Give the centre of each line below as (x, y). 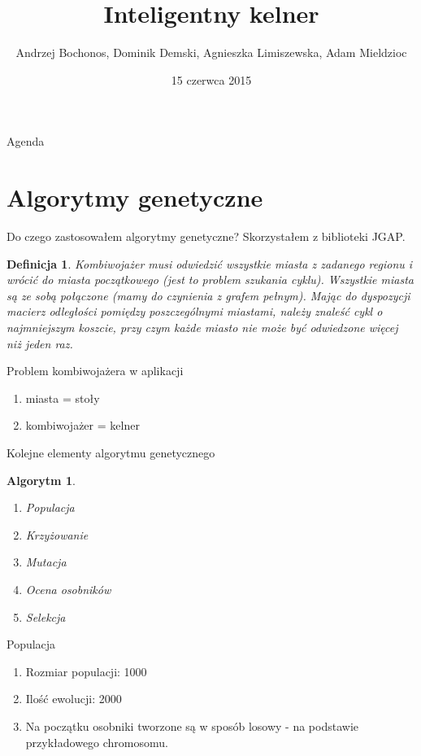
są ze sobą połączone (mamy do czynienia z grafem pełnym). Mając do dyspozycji (208, 295)
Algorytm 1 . (41, 480)
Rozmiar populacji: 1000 (86, 671)
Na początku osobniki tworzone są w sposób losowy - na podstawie (192, 725)
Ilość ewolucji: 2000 (74, 699)
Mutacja (46, 562)
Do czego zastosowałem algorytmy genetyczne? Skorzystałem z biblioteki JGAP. (206, 236)
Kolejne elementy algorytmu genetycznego (111, 452)
